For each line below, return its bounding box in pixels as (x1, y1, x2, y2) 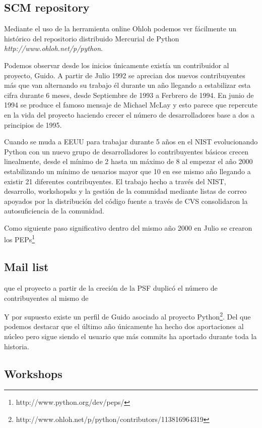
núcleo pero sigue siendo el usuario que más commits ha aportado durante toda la (4, 331, 257, 341)
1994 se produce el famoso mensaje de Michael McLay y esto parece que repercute (4, 99, 258, 110)
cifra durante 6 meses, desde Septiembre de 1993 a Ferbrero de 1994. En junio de (4, 89, 254, 100)
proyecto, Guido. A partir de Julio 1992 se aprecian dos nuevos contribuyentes (4, 70, 245, 80)
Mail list (4, 259, 49, 275)
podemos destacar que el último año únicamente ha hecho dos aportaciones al (4, 321, 244, 332)
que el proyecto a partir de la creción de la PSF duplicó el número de (4, 282, 218, 293)
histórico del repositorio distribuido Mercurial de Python (4, 33, 179, 43)
